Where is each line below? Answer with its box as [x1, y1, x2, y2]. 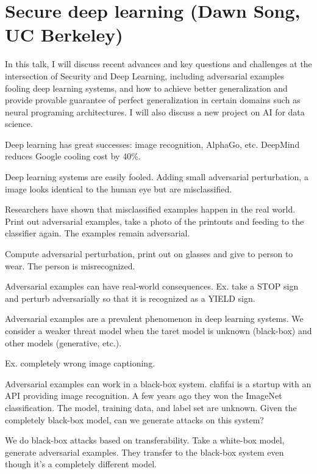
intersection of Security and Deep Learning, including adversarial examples [5, 69, 285, 82]
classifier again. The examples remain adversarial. [5, 227, 190, 239]
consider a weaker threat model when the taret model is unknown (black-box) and [5, 324, 312, 337]
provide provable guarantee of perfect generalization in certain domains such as [5, 93, 301, 106]
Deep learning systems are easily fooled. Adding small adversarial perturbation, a [5, 170, 308, 183]
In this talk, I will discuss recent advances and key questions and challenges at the [5, 57, 312, 70]
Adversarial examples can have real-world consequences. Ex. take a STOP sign [5, 280, 299, 293]
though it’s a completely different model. [5, 458, 157, 470]
